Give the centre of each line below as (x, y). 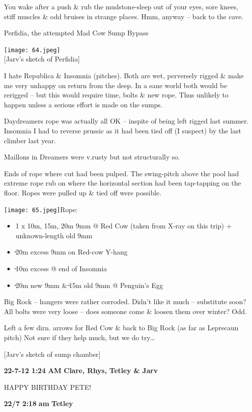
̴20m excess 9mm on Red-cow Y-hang (71, 252)
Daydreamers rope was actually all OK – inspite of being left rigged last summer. (126, 121)
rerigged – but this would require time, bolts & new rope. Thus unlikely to (116, 95)
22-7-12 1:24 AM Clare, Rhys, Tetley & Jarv (81, 370)
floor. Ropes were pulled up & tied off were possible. (83, 192)
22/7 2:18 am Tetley (39, 403)
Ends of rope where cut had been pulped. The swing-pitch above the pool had (122, 173)
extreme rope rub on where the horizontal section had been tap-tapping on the (123, 183)
